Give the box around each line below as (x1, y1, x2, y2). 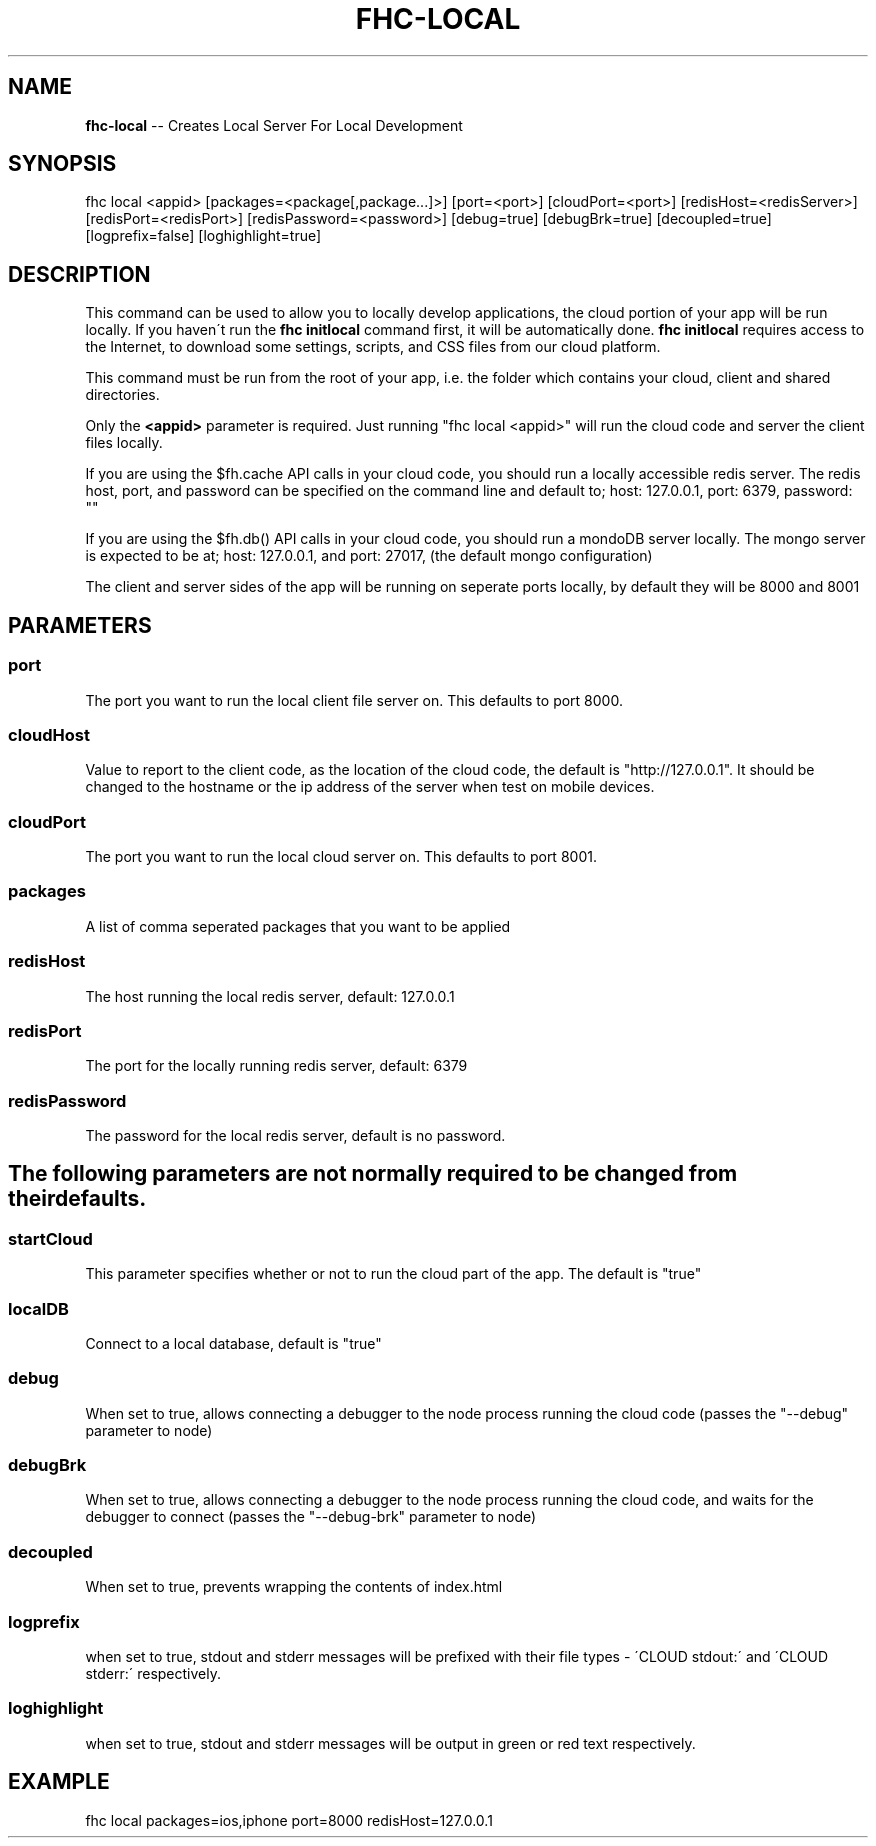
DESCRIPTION (8, 261, 151, 287)
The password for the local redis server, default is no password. (85, 1127, 506, 1144)
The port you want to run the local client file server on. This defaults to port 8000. (85, 691, 623, 709)
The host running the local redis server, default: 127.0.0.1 (85, 987, 455, 1005)
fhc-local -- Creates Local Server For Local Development (85, 116, 463, 134)
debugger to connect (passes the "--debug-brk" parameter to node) (85, 1508, 537, 1526)
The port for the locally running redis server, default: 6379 (85, 1057, 468, 1075)
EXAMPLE (8, 1769, 110, 1795)
